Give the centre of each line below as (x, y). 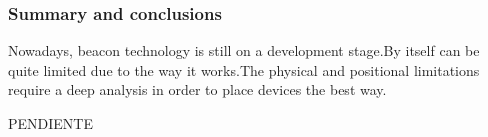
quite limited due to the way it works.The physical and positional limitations (244, 69)
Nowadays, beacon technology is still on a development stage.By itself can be (244, 50)
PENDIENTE (50, 123)
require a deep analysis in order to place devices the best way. (197, 89)
